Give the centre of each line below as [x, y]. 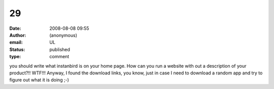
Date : [15, 28]
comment [59, 57]
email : [16, 42]
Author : [18, 35]
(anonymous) [63, 35]
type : [15, 57]
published [60, 49]
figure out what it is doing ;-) [39, 80]
